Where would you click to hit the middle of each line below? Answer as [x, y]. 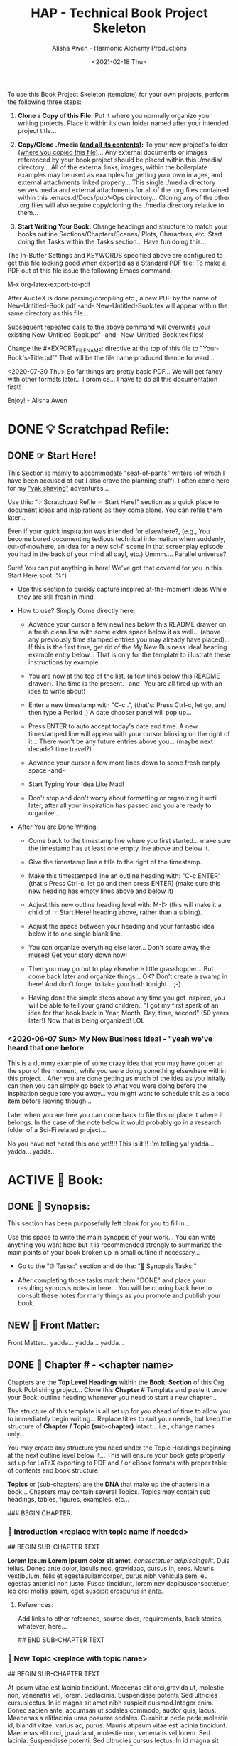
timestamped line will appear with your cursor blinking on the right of [129, 733]
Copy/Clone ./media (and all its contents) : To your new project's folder [123, 145]
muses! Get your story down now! [78, 955]
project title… [37, 130]
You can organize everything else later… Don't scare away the [119, 947]
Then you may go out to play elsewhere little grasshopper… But [121, 968]
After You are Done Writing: [58, 827]
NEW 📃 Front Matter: [54, 1326]
